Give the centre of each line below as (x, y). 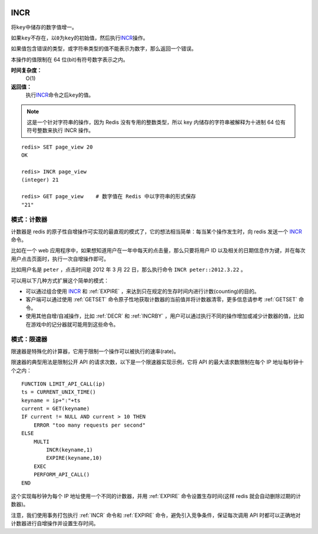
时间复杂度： (26, 70)
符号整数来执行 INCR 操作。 (60, 130)
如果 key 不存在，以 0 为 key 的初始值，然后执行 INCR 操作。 (79, 38)
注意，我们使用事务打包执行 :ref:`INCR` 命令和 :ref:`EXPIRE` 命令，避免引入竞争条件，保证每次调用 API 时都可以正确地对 (156, 515)
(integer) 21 (40, 180)
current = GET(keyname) (56, 409)
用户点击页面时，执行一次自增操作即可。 (60, 259)
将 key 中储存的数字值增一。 (44, 27)
